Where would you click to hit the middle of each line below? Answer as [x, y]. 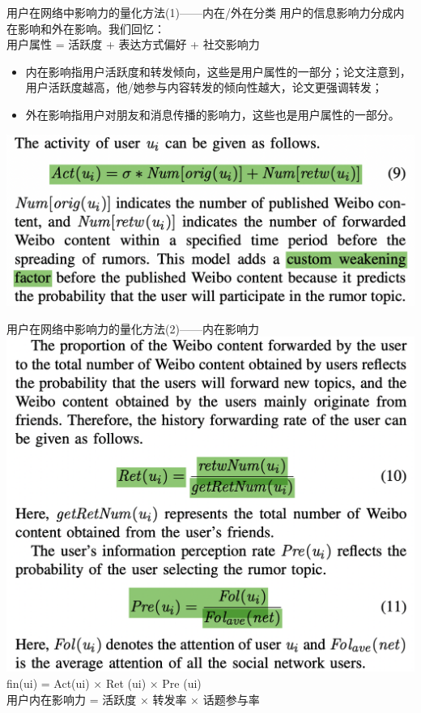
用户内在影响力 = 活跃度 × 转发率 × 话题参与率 [133, 699]
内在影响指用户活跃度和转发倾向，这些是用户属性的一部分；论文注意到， [218, 71]
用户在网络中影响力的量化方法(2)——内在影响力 [133, 328]
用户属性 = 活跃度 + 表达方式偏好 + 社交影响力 [133, 44]
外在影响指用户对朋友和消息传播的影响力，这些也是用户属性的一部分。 [213, 114]
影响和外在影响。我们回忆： [91, 28]
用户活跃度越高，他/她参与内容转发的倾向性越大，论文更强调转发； [204, 87]
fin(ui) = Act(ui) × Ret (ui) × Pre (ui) [104, 683]
